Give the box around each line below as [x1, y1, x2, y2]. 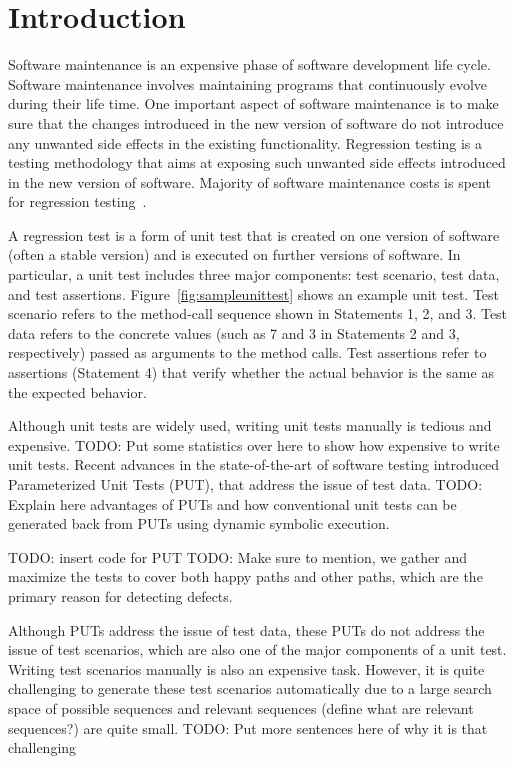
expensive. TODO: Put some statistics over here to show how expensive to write [8, 434, 500, 455]
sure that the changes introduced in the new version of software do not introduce [8, 112, 504, 133]
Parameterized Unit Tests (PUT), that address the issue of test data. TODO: [8, 474, 483, 494]
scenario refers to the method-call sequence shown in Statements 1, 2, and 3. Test [8, 303, 508, 324]
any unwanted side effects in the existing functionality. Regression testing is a [8, 132, 483, 153]
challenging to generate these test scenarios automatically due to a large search [8, 678, 492, 699]
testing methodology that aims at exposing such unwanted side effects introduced [8, 152, 506, 173]
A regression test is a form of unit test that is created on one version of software [8, 224, 500, 245]
